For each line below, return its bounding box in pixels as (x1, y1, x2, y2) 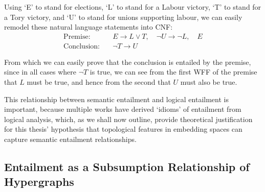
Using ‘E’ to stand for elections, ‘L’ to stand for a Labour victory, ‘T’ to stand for (4, 2, 261, 12)
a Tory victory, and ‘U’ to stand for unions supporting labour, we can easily (4, 11, 242, 22)
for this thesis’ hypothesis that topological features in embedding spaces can (4, 124, 242, 134)
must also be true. (180, 77, 237, 87)
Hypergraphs (4, 174, 74, 189)
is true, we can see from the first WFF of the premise (90, 66, 257, 77)
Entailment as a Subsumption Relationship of (4, 158, 250, 174)
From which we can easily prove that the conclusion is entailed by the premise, (4, 56, 251, 67)
